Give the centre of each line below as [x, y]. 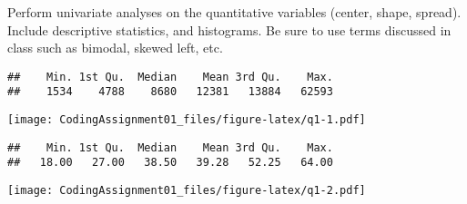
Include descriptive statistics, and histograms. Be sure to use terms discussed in [229, 29]
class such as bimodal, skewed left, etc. [115, 48]
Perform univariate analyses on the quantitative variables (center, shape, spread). [234, 12]
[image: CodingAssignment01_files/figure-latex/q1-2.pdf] [187, 191]
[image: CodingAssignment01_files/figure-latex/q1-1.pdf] [187, 120]
